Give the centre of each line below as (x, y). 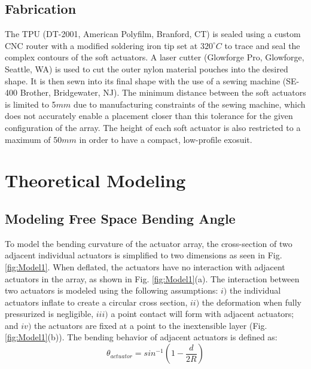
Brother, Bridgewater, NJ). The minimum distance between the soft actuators (163, 92)
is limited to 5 (31, 104)
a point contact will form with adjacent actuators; (202, 314)
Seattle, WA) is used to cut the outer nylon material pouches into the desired (147, 68)
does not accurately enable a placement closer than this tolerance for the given (149, 116)
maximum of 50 (33, 139)
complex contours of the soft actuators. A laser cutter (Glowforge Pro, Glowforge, (155, 57)
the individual (255, 290)
